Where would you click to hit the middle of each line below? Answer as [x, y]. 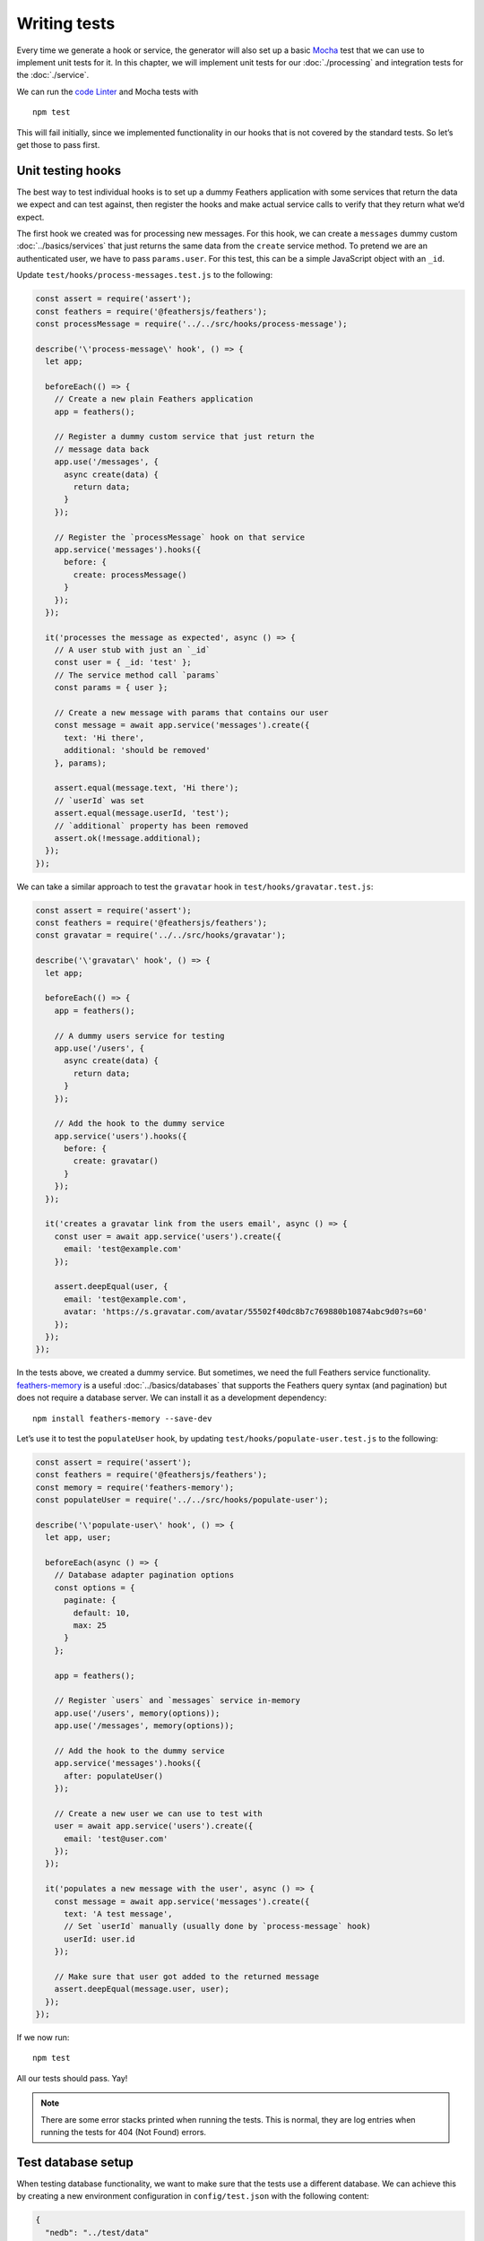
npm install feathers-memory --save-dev [122, 1418]
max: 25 [90, 1625]
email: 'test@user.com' [116, 1839]
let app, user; [78, 1538]
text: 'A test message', [119, 1913]
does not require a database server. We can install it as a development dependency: [172, 1397]
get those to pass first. [58, 144]
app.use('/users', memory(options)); [137, 1713]
